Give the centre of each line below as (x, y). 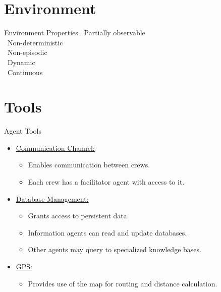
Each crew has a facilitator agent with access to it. (106, 182)
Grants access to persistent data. (78, 216)
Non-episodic (27, 52)
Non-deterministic (35, 42)
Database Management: (52, 198)
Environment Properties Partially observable (75, 33)
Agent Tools (23, 131)
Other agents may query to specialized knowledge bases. (115, 249)
